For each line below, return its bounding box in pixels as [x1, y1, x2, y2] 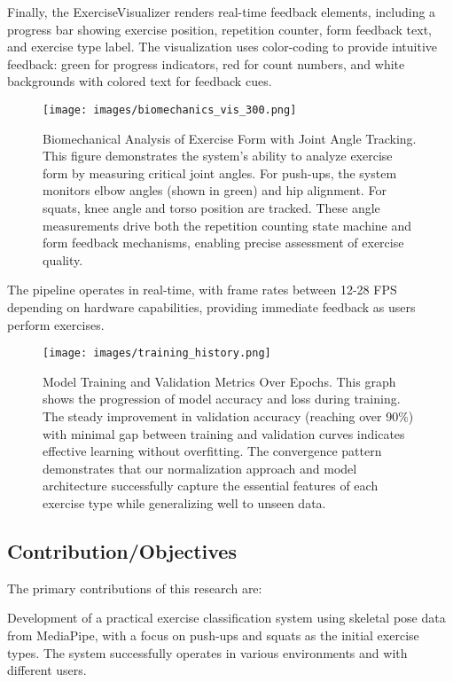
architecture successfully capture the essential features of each [43, 476, 379, 495]
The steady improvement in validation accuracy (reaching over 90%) [43, 407, 414, 425]
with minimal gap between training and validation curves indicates [43, 424, 405, 443]
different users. [7, 661, 87, 679]
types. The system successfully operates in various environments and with [7, 643, 408, 662]
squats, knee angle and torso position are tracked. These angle [43, 199, 380, 216]
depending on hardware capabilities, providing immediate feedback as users [7, 297, 416, 316]
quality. [43, 250, 83, 269]
